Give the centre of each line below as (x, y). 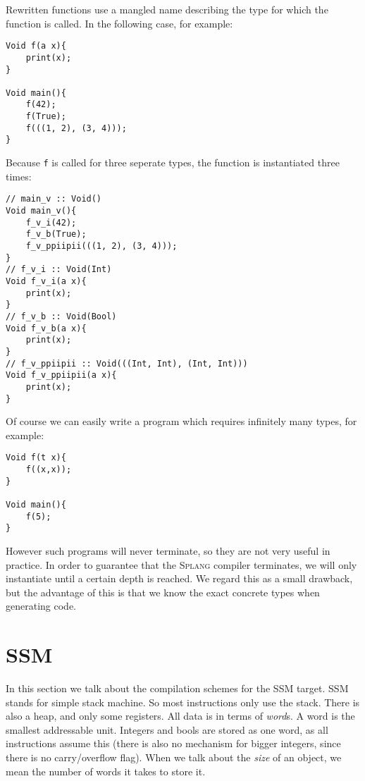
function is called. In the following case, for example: (119, 23)
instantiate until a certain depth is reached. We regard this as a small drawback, (179, 578)
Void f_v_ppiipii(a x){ (61, 375)
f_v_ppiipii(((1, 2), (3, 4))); (101, 246)
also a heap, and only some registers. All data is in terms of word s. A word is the (180, 716)
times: (19, 176)
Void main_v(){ (41, 211)
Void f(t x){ (36, 458)
